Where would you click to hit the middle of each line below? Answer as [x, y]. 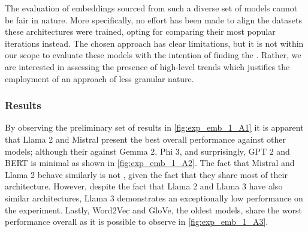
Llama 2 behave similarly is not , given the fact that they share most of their [146, 174]
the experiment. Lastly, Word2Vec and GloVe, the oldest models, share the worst [153, 210]
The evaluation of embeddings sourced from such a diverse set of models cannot [151, 8]
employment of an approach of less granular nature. [99, 78]
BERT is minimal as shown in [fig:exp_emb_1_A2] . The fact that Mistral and [150, 163]
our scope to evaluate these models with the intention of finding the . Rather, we [153, 55]
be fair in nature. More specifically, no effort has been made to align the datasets [153, 19]
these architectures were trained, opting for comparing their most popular [140, 31]
